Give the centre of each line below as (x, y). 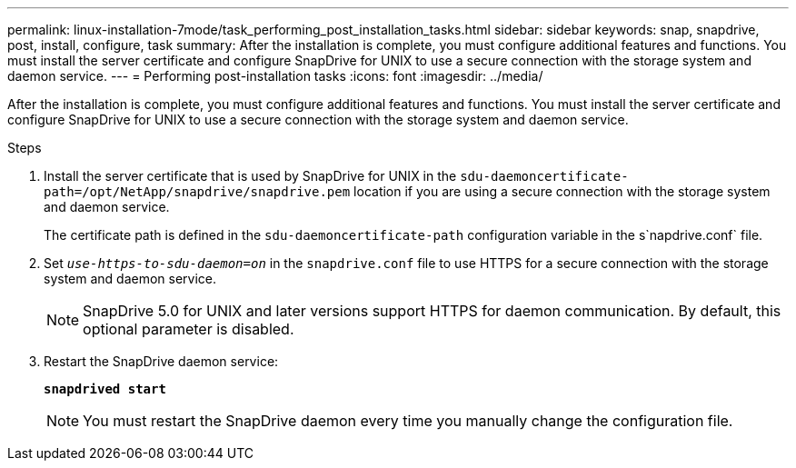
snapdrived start (105, 389)
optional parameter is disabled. (189, 329)
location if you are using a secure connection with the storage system (562, 191)
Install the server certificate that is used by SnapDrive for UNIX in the (250, 176)
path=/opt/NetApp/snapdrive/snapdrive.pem (197, 192)
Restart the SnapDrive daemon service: (161, 361)
